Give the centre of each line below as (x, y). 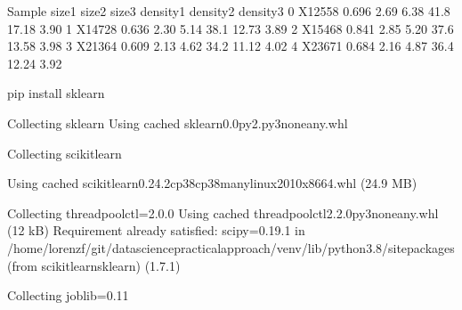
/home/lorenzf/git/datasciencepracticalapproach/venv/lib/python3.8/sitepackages (231, 247)
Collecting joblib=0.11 (68, 295)
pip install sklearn (56, 93)
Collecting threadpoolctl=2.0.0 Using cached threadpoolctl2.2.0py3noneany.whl (223, 212)
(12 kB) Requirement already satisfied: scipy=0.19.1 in (156, 230)
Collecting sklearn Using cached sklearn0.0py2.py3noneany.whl (178, 122)
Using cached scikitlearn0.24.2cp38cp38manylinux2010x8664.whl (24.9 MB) (212, 183)
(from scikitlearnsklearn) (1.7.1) (94, 265)
